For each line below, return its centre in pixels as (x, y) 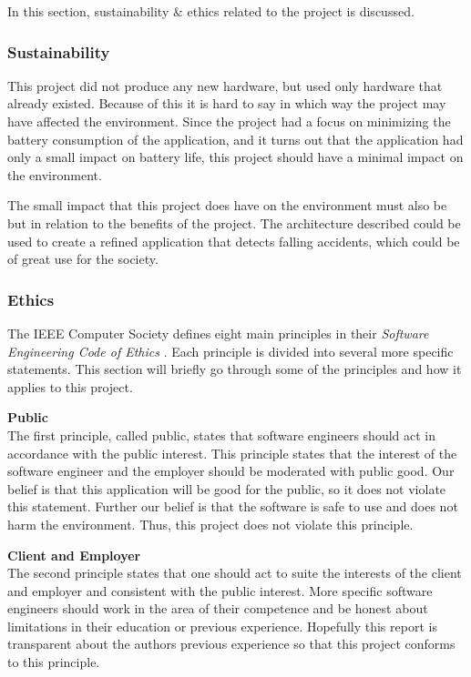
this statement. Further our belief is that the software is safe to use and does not (233, 506)
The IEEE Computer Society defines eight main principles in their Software (218, 333)
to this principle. (54, 662)
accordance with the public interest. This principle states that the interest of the (232, 453)
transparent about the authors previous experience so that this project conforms (231, 644)
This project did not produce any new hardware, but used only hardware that (225, 85)
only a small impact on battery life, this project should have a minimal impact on (235, 157)
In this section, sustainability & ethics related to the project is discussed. (211, 11)
